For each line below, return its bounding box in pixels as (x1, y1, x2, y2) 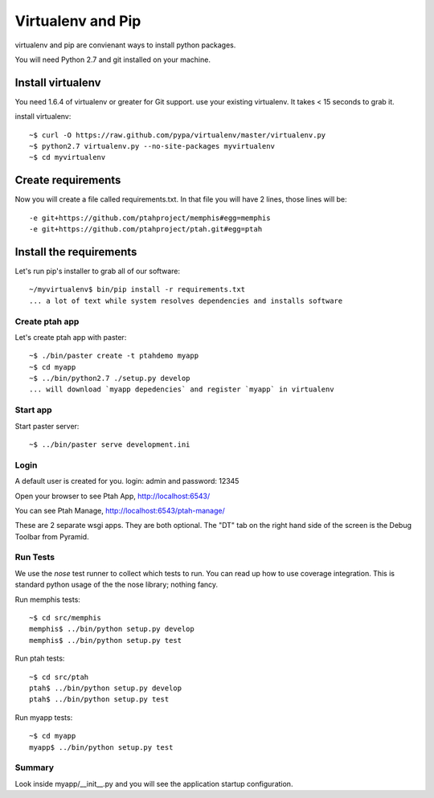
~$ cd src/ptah (29, 672, 89, 681)
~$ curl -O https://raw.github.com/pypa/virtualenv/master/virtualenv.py (29, 130, 326, 140)
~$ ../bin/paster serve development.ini (29, 440, 190, 449)
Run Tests (14, 551, 55, 563)
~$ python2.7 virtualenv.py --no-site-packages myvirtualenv (29, 141, 275, 151)
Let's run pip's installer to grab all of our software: (14, 266, 181, 276)
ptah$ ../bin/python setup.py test (29, 695, 170, 704)
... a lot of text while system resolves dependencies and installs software (29, 296, 343, 305)
